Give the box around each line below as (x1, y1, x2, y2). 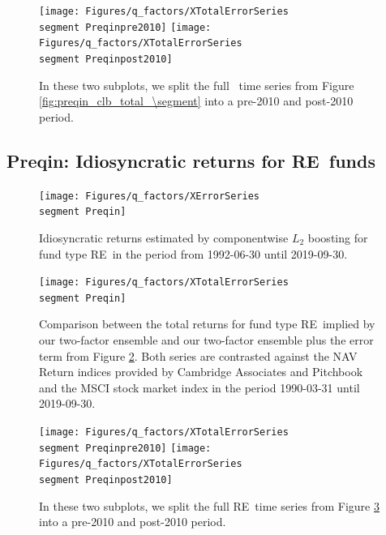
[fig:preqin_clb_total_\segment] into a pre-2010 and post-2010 (39, 92, 354, 109)
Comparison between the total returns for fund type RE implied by (39, 315, 375, 332)
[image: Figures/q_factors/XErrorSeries (39, 190, 260, 202)
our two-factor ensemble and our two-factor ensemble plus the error (39, 332, 374, 349)
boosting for (307, 229, 368, 246)
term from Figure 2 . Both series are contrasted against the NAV (39, 347, 358, 364)
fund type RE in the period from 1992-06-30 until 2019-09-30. (39, 245, 348, 262)
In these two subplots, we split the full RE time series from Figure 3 (39, 497, 380, 514)
